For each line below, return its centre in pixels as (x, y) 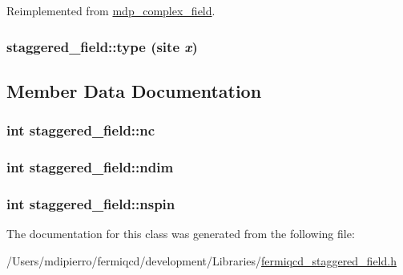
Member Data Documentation (134, 90)
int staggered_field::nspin (91, 203)
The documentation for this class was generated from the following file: (181, 234)
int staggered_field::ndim (90, 166)
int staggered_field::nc (81, 130)
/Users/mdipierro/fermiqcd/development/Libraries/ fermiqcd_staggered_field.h (201, 260)
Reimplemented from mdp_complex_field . (111, 10)
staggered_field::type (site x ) (102, 46)
